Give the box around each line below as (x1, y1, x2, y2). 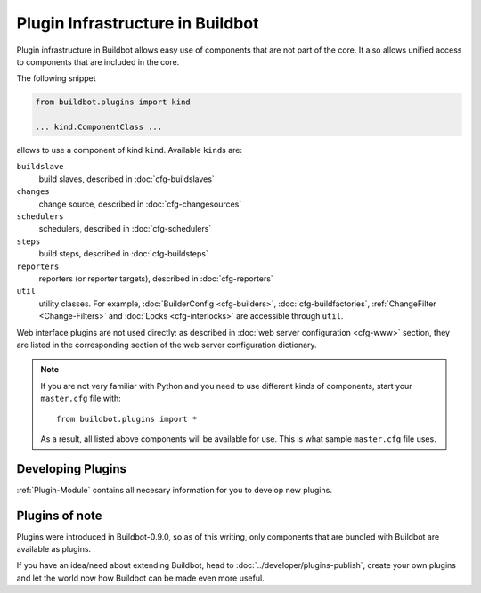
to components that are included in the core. (16, 56, 180, 67)
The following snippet (16, 73, 97, 84)
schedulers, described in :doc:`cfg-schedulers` (38, 223, 212, 234)
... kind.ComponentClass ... (35, 122, 163, 133)
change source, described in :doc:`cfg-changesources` (38, 199, 242, 209)
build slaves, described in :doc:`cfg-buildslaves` (38, 174, 216, 184)
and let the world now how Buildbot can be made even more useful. (16, 573, 265, 583)
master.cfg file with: (40, 393, 122, 404)
